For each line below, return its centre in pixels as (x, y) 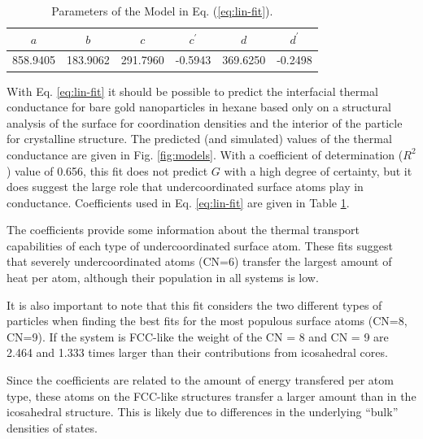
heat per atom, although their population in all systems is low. (163, 278)
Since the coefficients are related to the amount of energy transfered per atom (200, 380)
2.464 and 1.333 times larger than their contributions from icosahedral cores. (197, 352)
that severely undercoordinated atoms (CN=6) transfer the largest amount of (199, 261)
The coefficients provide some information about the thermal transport (183, 230)
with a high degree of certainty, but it (318, 170)
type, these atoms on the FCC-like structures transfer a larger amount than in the (211, 396)
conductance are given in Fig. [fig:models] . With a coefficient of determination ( (205, 154)
